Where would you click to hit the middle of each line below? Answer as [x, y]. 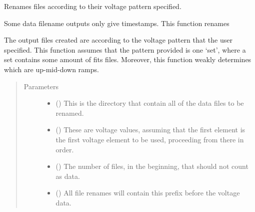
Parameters [41, 86]
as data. [68, 176]
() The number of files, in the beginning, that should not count [152, 166]
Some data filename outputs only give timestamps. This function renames [117, 23]
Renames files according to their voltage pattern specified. [93, 6]
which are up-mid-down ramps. [51, 69]
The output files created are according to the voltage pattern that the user [118, 40]
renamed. [70, 113]
